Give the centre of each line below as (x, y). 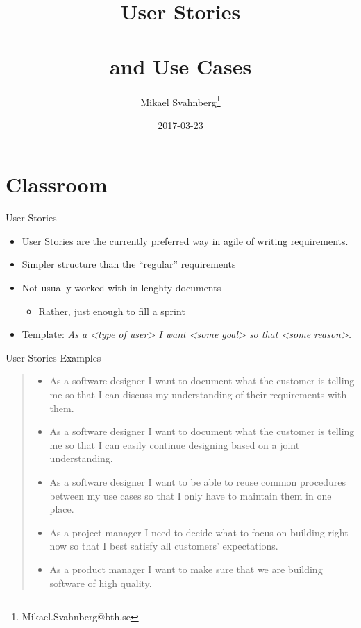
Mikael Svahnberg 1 (180, 101)
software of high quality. (101, 583)
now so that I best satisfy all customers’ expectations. (164, 546)
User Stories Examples (53, 357)
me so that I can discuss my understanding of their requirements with (198, 394)
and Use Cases (180, 66)
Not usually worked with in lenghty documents (121, 288)
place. (62, 509)
